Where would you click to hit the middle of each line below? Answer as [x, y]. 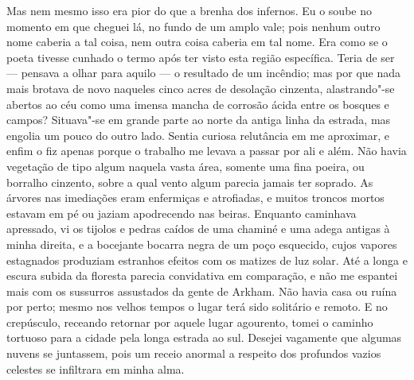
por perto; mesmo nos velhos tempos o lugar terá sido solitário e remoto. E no [197, 306]
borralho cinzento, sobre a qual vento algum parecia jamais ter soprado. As [190, 182]
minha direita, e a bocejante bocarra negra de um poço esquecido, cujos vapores [202, 244]
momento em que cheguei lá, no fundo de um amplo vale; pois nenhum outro [193, 26]
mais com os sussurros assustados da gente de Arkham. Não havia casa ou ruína [202, 291]
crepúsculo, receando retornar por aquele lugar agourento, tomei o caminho [190, 322]
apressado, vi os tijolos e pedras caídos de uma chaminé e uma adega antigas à [198, 229]
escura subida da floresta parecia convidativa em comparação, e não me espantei [202, 275]
